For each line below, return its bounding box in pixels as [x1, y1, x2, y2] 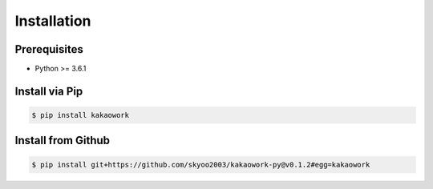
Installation [14, 12, 91, 30]
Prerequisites [14, 42, 83, 56]
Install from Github [14, 134, 111, 147]
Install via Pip [14, 84, 83, 98]
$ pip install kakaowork [31, 111, 130, 120]
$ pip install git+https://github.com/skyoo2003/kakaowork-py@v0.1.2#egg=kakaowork [31, 160, 370, 169]
